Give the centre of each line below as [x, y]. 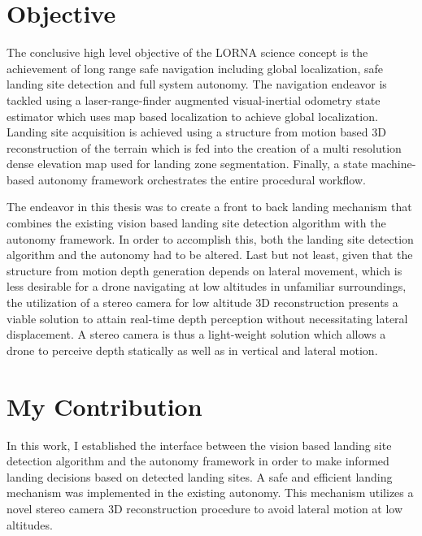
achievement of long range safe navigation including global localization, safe [195, 68]
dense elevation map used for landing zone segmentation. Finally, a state [187, 164]
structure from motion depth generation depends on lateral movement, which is [204, 270]
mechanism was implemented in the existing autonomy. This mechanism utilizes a [210, 493]
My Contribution [104, 406]
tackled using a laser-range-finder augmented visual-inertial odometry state [194, 99]
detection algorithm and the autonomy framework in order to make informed [198, 461]
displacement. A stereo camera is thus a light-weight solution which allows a [196, 334]
